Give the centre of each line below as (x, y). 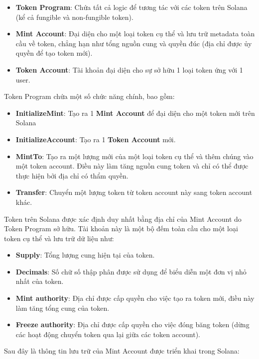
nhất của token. (40, 281)
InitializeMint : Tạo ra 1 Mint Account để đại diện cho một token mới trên (135, 113)
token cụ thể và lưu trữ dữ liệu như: (59, 238)
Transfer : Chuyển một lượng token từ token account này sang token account (134, 192)
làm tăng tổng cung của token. (63, 308)
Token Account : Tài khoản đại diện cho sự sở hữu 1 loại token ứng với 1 (129, 69)
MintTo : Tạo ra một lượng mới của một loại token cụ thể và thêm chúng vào (134, 156)
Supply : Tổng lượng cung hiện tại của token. (85, 255)
